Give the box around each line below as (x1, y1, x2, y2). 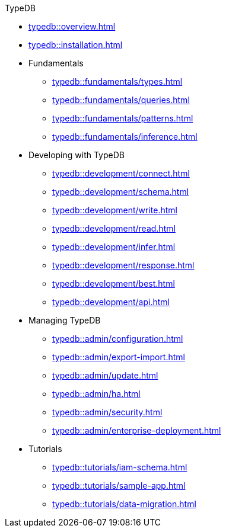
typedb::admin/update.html (52, 370, 158, 380)
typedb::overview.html (28, 21, 116, 31)
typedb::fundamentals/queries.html (52, 95, 190, 105)
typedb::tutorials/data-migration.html (52, 499, 196, 509)
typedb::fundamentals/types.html (52, 76, 183, 86)
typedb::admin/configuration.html (52, 334, 183, 344)
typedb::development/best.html (52, 278, 175, 289)
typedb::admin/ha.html (52, 389, 141, 399)
